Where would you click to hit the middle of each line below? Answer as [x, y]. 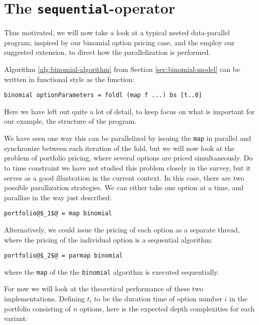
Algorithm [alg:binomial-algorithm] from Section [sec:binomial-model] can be [122, 69]
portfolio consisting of [37, 308]
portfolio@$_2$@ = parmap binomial [64, 256]
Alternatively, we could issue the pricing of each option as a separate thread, [122, 229]
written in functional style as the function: [69, 79]
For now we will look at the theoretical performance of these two [104, 289]
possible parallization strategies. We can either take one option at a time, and [124, 187]
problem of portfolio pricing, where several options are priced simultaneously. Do [128, 158]
